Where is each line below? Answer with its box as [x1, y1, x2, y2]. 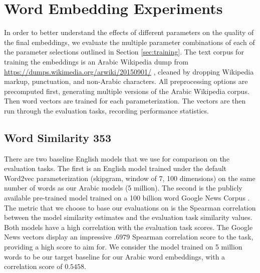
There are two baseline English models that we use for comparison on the [4, 153, 229, 163]
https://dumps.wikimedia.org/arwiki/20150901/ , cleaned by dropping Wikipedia [4, 66, 254, 76]
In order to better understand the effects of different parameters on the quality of [4, 27, 254, 37]
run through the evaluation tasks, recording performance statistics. [4, 105, 209, 115]
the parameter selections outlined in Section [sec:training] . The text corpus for [4, 46, 244, 57]
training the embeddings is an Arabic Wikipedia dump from [4, 56, 188, 66]
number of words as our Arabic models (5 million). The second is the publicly [4, 182, 242, 193]
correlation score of [4, 261, 63, 271]
